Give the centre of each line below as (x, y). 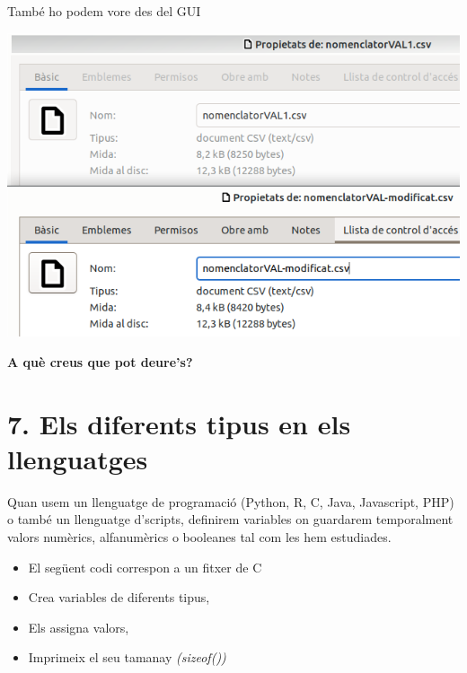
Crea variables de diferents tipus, (119, 597)
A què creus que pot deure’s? (100, 361)
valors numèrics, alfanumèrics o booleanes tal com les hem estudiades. (199, 536)
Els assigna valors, (79, 627)
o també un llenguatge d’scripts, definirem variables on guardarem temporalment (230, 519)
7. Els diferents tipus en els (179, 423)
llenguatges (78, 458)
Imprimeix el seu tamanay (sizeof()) (127, 657)
